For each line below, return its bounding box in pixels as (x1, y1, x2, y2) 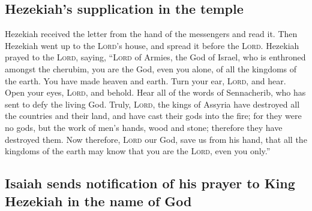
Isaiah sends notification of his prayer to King (5, 174, 295, 192)
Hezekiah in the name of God (5, 191, 192, 210)
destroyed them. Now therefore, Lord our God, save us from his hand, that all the (5, 133, 307, 145)
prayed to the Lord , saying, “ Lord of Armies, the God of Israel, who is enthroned (5, 51, 306, 63)
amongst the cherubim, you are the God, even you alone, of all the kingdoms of (5, 62, 297, 75)
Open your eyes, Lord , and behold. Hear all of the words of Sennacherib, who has (5, 86, 306, 99)
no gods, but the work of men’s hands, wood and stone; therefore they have (5, 121, 283, 133)
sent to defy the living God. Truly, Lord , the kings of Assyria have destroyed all (5, 97, 300, 110)
